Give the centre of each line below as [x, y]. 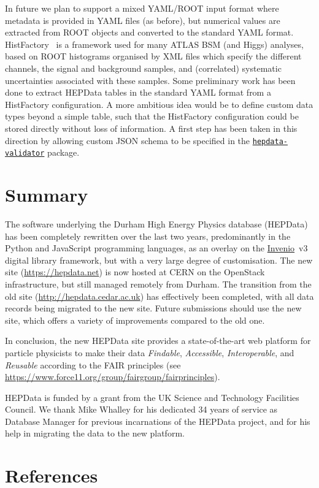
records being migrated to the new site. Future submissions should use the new [153, 308]
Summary [47, 195]
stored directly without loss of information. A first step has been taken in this [151, 128]
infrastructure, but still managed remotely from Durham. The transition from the [158, 284]
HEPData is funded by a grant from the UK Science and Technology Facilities [152, 397]
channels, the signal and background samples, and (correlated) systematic [143, 68]
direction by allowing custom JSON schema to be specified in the [128, 140]
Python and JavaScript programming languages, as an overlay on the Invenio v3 [156, 248]
